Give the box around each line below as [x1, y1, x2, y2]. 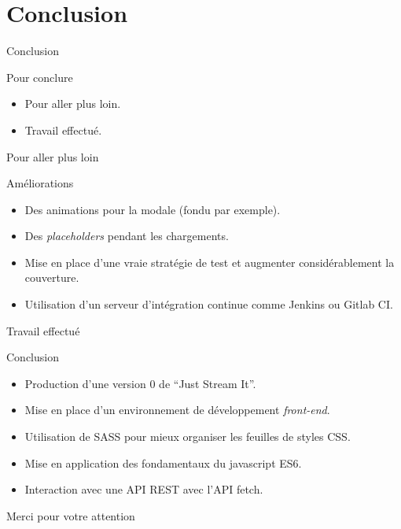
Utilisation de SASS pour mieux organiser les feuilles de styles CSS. [24, 428, 351, 445]
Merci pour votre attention [6, 507, 135, 523]
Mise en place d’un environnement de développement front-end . [24, 401, 330, 418]
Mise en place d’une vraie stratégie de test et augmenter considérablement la [24, 253, 395, 270]
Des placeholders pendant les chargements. [24, 228, 229, 244]
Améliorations [6, 175, 74, 191]
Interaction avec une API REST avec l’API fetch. [24, 481, 263, 498]
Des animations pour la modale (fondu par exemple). [24, 201, 281, 217]
